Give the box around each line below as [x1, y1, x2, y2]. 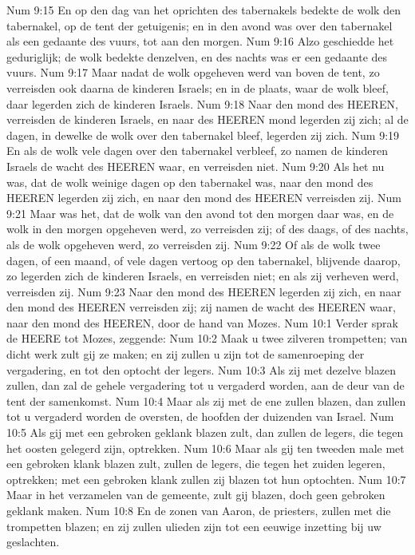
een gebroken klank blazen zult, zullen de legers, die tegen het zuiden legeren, [6, 455, 385, 472]
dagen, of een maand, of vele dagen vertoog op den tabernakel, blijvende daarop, [6, 252, 401, 268]
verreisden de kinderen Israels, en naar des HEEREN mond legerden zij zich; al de [6, 111, 409, 128]
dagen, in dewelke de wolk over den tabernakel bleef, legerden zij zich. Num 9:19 [6, 126, 400, 143]
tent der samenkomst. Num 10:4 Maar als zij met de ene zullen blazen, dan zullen [6, 392, 406, 409]
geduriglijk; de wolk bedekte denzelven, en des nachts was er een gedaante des [6, 48, 388, 65]
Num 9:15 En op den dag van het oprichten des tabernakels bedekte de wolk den [6, 2, 401, 18]
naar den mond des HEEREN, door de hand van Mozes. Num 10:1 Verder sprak [6, 314, 398, 331]
